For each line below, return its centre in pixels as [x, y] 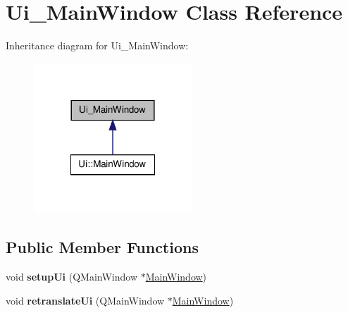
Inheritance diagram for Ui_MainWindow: [97, 45]
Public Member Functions [102, 247]
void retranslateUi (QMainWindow [85, 300]
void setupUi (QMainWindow [72, 277]
